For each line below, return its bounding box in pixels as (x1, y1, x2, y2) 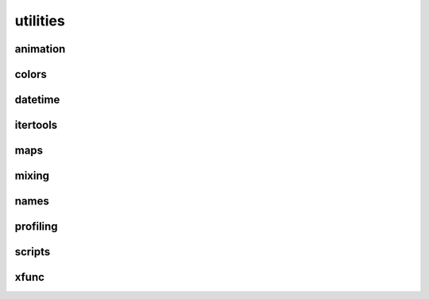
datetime (14, 93, 60, 107)
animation (14, 42, 66, 56)
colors (14, 68, 48, 81)
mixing (14, 169, 50, 183)
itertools (14, 118, 58, 132)
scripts (14, 245, 51, 258)
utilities (14, 12, 65, 29)
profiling (14, 219, 59, 234)
